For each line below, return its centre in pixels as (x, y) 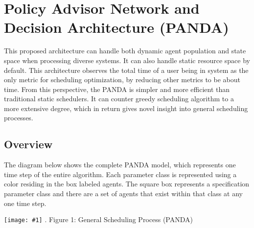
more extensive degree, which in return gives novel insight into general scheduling (126, 108)
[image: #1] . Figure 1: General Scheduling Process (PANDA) (98, 219)
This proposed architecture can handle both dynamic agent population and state (125, 51)
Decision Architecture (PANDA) (116, 27)
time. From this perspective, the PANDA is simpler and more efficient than (117, 89)
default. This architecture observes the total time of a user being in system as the (126, 70)
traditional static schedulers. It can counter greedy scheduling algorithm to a (119, 99)
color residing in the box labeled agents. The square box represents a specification (127, 184)
